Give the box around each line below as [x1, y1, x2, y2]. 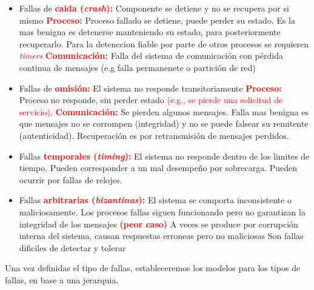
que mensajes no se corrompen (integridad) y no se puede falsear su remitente [19, 117, 309, 130]
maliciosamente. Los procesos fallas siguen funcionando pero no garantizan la [19, 205, 306, 218]
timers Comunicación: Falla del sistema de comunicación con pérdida [19, 49, 283, 62]
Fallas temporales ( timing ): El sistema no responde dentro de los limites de [19, 149, 310, 162]
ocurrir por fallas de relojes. [19, 173, 122, 186]
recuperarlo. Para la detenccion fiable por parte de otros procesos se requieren [19, 37, 309, 50]
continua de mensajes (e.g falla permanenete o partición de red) [19, 61, 256, 73]
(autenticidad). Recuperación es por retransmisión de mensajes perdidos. [19, 129, 289, 141]
